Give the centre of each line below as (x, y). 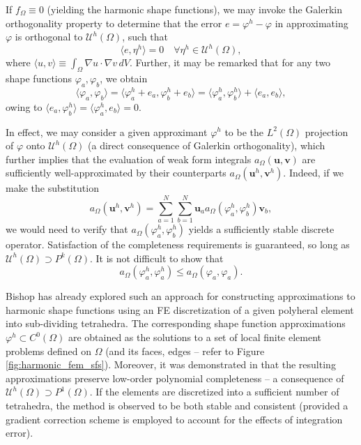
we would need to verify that (67, 229)
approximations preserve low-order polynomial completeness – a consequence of (175, 378)
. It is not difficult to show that (156, 258)
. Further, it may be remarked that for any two (230, 62)
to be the (244, 131)
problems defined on (49, 350)
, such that (145, 37)
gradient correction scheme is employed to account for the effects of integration (174, 419)
